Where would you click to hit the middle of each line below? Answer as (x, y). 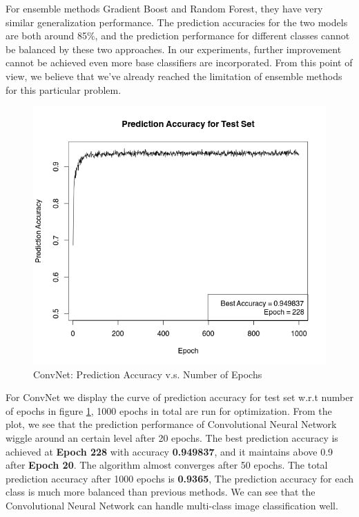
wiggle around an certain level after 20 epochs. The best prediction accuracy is (172, 437)
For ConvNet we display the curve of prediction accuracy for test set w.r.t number (179, 397)
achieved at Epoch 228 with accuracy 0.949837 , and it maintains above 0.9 (169, 451)
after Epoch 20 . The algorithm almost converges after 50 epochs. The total (167, 465)
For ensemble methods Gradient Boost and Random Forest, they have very (164, 8)
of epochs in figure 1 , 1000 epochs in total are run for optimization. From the (169, 410)
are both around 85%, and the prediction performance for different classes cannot (178, 36)
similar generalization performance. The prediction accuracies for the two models (177, 22)
